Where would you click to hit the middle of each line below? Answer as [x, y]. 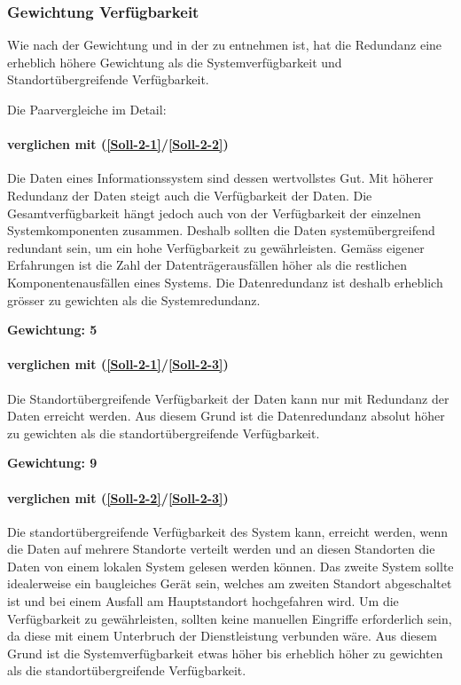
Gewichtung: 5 [52, 330]
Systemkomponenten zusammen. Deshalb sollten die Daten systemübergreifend [221, 230]
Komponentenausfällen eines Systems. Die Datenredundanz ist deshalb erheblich [225, 282]
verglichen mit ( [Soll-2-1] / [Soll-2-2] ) [118, 144]
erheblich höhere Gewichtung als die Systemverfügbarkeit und [175, 62]
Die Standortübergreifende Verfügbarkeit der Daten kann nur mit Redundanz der [228, 398]
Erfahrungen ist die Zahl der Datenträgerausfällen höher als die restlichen [207, 265]
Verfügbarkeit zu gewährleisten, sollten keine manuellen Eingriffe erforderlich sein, [230, 618]
